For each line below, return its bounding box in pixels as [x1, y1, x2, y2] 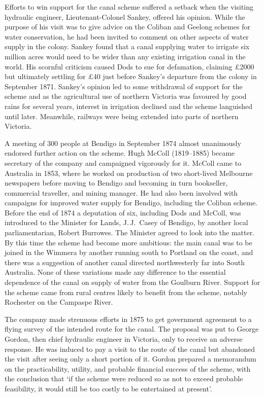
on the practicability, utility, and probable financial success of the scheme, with [5, 363, 251, 374]
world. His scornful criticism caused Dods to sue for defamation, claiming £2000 [5, 61, 254, 71]
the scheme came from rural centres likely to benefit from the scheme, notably [5, 286, 247, 297]
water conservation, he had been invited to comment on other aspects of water [5, 31, 249, 42]
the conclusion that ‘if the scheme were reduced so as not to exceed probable [5, 373, 243, 384]
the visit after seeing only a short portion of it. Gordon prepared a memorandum [5, 353, 256, 364]
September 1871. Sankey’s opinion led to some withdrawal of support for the [5, 81, 243, 91]
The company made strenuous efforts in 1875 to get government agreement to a [5, 313, 252, 324]
